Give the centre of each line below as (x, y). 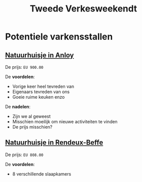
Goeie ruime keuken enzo (38, 97)
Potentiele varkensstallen (59, 37)
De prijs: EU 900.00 (24, 67)
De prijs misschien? (32, 127)
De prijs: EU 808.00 (24, 155)
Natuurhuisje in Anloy (40, 55)
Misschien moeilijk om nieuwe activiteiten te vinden (65, 122)
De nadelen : (18, 107)
